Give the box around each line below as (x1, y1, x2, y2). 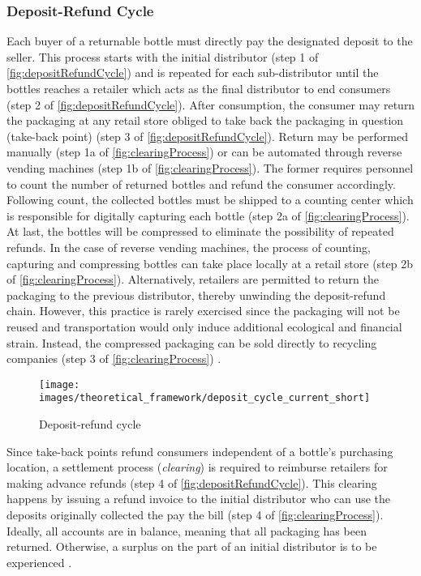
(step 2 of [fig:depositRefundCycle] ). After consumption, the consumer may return (6, 96, 415, 113)
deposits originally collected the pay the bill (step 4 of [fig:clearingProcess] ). (6, 506, 384, 523)
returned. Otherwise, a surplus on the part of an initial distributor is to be (6, 538, 377, 555)
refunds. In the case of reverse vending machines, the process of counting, (6, 238, 371, 255)
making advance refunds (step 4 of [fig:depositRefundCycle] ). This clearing (6, 474, 377, 491)
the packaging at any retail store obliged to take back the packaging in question (6, 112, 404, 129)
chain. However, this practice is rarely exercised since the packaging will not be (6, 302, 400, 319)
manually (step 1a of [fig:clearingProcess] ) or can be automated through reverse (6, 143, 402, 160)
